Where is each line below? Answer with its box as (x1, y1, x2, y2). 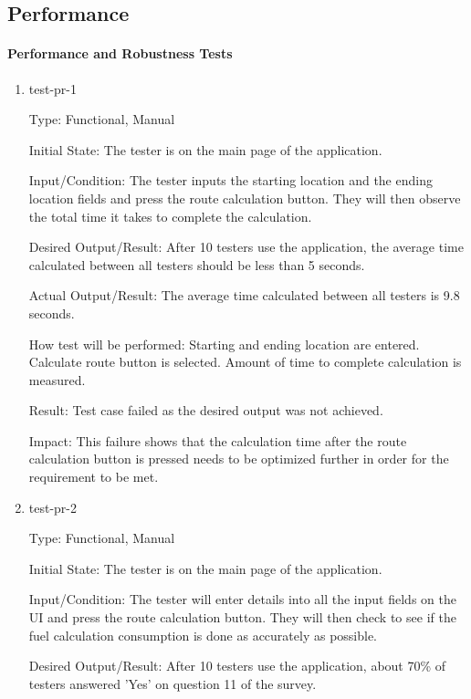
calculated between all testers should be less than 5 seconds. (28, 255, 365, 274)
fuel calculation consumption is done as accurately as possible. (28, 625, 378, 644)
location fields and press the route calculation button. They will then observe (28, 188, 461, 207)
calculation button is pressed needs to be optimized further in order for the (28, 449, 449, 468)
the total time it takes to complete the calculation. (28, 206, 312, 225)
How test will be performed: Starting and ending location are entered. (28, 334, 420, 353)
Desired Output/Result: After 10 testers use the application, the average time (28, 237, 464, 256)
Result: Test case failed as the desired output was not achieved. (28, 401, 383, 420)
